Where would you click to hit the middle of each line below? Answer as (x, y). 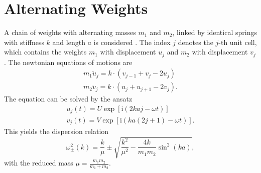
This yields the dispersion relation (56, 131)
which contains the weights (45, 52)
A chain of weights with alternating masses (70, 32)
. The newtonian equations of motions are (68, 62)
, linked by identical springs (215, 32)
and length (69, 42)
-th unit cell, (238, 42)
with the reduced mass (39, 163)
